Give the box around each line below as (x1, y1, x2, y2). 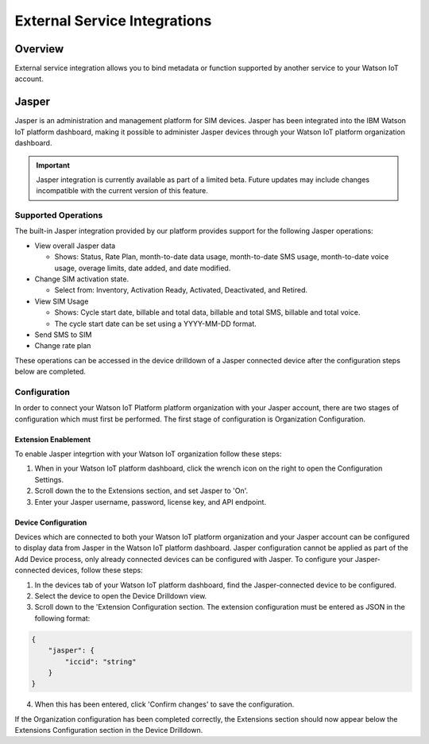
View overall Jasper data (34, 241, 116, 250)
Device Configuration (14, 517, 87, 527)
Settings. (34, 475, 64, 484)
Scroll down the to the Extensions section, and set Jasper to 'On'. (34, 486, 249, 496)
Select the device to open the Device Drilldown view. (34, 591, 207, 600)
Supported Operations (14, 210, 103, 221)
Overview (14, 42, 64, 56)
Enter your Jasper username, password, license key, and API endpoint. (34, 497, 266, 506)
